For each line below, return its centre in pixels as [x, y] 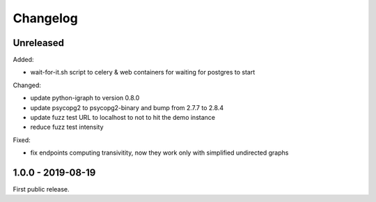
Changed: [27, 85]
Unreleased [39, 43]
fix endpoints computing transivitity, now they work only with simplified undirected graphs [159, 153]
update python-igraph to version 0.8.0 [85, 98]
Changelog [45, 18]
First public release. [41, 189]
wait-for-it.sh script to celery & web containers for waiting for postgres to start [143, 72]
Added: [23, 60]
